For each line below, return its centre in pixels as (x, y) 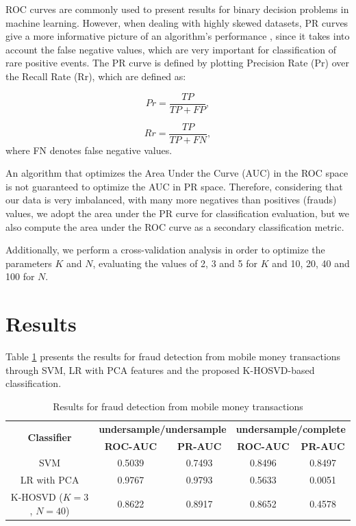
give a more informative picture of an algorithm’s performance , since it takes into (178, 36)
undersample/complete (291, 428)
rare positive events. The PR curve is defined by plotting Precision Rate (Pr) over (177, 63)
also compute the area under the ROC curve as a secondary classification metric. (175, 226)
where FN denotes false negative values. (89, 150)
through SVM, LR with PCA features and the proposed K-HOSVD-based (160, 370)
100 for (20, 276)
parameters (29, 263)
